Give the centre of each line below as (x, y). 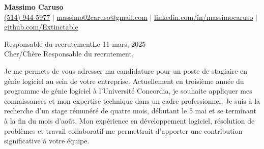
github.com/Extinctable (41, 27)
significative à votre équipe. (47, 141)
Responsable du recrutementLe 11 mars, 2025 (75, 43)
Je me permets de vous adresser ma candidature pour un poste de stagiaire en (126, 70)
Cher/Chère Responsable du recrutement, (69, 54)
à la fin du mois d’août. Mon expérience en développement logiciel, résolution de (129, 120)
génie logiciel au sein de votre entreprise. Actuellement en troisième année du (124, 81)
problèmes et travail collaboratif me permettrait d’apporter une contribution (123, 130)
